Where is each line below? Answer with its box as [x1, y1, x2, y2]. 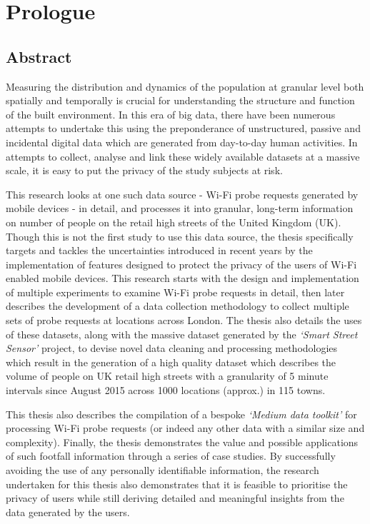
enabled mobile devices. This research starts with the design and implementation [6, 271, 359, 286]
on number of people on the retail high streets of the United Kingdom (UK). [6, 214, 341, 229]
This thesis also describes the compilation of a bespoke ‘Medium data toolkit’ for [6, 406, 357, 421]
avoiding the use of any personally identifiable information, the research [6, 463, 319, 478]
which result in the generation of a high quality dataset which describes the [6, 354, 336, 369]
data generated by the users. [6, 504, 130, 519]
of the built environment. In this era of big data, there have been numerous [6, 106, 336, 121]
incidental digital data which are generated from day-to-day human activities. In [6, 134, 358, 149]
